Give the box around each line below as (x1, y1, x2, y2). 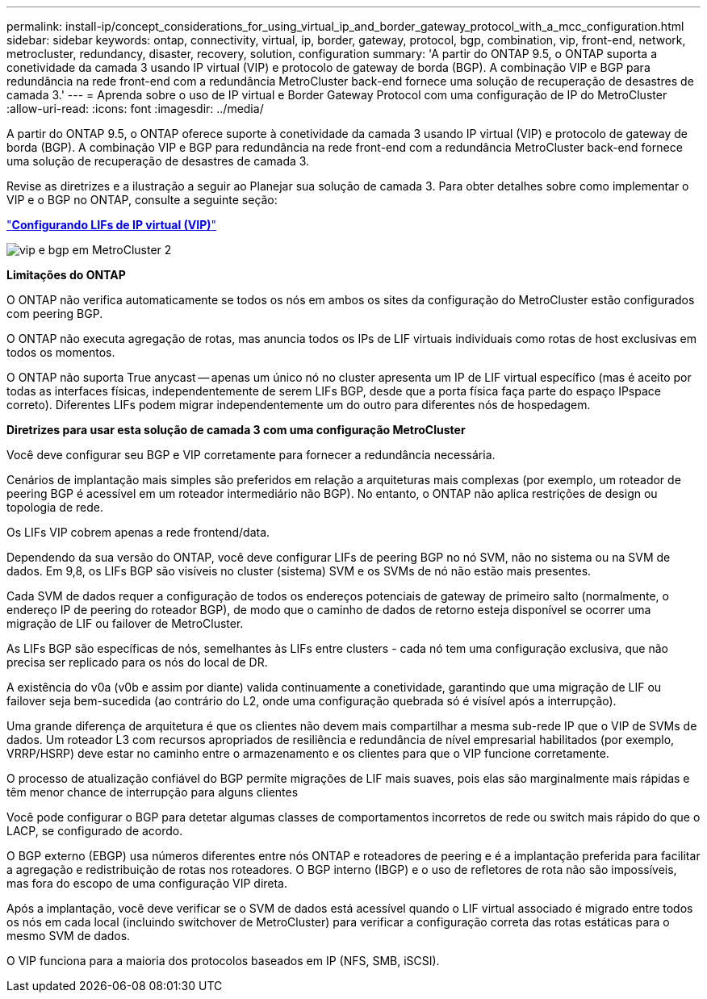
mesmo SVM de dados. (6, 929, 131, 943)
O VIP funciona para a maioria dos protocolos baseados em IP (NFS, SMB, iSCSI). (6, 954, 440, 968)
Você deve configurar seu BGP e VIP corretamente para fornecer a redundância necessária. (6, 448, 496, 462)
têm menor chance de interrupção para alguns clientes (6, 785, 299, 799)
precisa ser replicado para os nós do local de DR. (6, 655, 268, 669)
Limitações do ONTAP (6, 268, 126, 282)
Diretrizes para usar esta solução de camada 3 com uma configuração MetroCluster (6, 423, 466, 437)
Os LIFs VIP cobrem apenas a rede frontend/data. (6, 525, 270, 539)
